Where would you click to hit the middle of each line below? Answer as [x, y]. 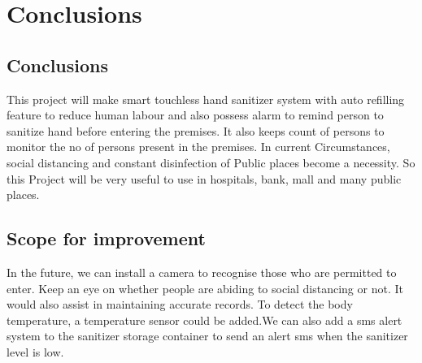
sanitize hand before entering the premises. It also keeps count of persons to [196, 130]
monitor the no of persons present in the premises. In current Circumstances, [198, 147]
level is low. [35, 351]
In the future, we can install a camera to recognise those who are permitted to [202, 272]
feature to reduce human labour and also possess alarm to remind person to [195, 115]
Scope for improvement [106, 238]
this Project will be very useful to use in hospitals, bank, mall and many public [204, 178]
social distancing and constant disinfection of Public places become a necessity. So [211, 162]
